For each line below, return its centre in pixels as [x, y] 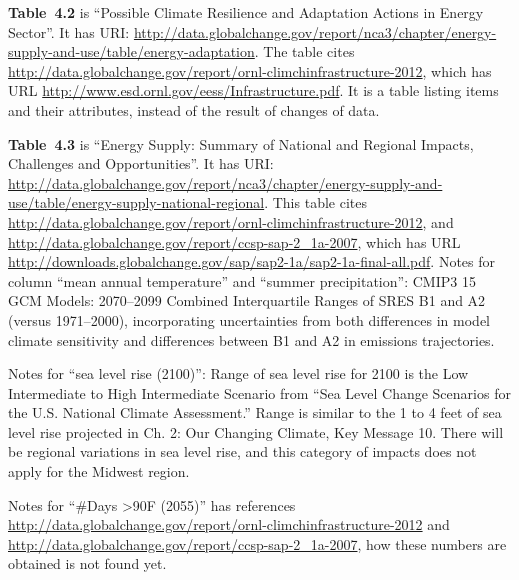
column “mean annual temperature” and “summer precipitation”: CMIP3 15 [242, 280]
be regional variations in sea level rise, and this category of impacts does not [242, 451]
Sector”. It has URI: [69, 31]
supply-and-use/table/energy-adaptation [131, 51]
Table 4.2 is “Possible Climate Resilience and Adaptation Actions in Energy [246, 12]
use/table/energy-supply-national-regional [136, 202]
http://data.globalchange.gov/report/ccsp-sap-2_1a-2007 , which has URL [234, 241]
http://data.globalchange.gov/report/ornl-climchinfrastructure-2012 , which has [250, 70]
